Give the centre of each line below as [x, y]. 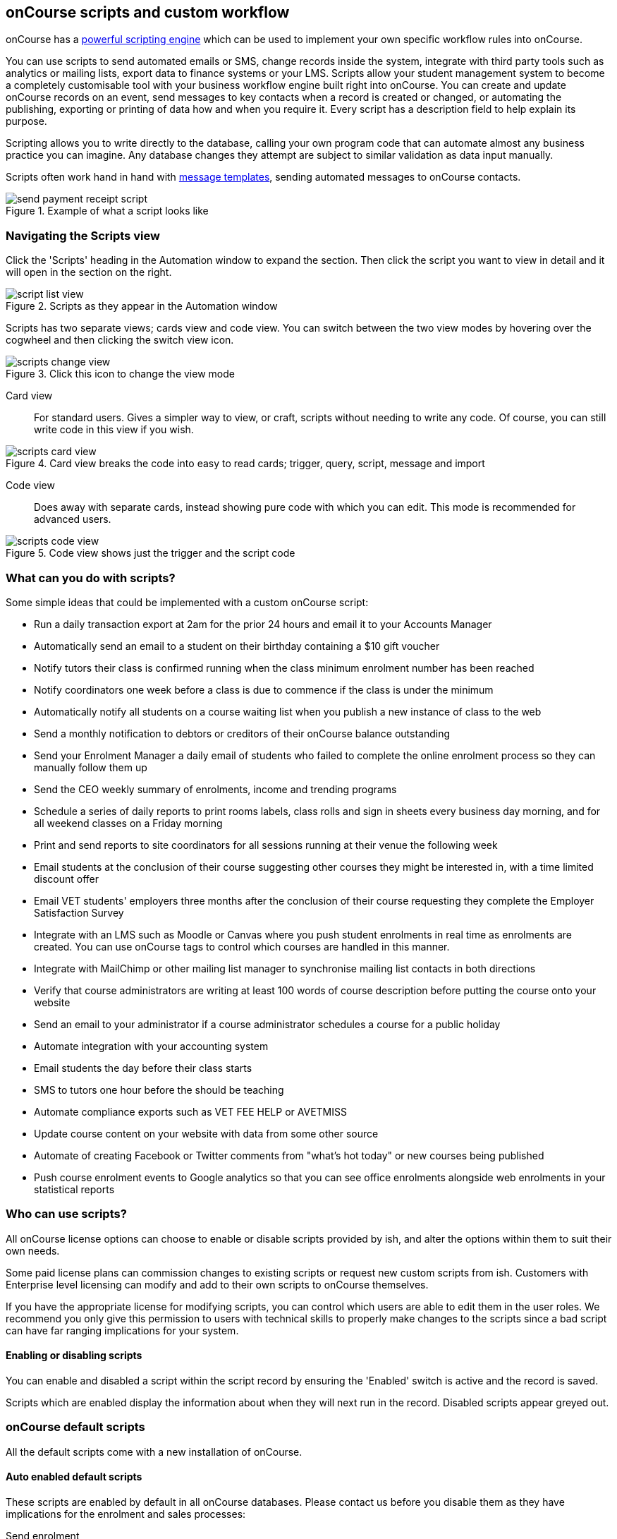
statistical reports [74, 1189]
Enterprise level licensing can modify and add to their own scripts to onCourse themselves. [217, 1284]
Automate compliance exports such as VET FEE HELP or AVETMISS [190, 1111]
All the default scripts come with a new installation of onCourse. [154, 1452]
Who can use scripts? [66, 1214]
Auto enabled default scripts [74, 1477]
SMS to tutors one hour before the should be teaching [159, 1090]
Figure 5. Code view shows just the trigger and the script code [151, 553]
